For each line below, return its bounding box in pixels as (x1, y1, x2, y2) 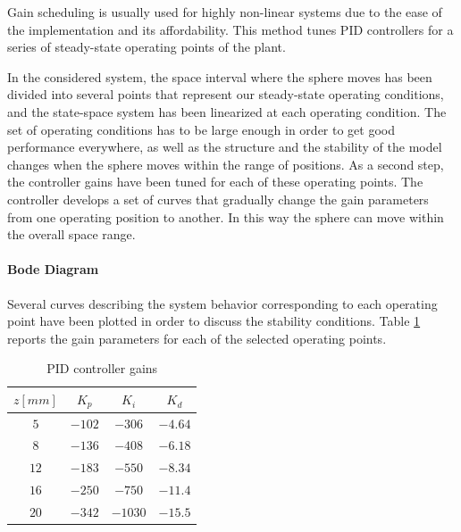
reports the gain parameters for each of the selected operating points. (7, 328, 387, 347)
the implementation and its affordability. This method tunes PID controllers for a (7, 20, 454, 38)
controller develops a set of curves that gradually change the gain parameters (7, 189, 429, 208)
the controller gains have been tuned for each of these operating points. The (7, 172, 423, 191)
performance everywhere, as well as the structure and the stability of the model (7, 137, 442, 156)
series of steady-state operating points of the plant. (7, 37, 286, 56)
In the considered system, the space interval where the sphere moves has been (7, 67, 432, 86)
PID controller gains (46, 359, 158, 378)
